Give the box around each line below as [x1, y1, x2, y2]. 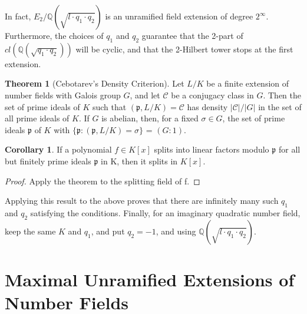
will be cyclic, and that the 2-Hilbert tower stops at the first [75, 42, 293, 55]
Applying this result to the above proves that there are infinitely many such [5, 194, 279, 207]
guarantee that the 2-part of [141, 29, 243, 41]
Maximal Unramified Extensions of [5, 267, 295, 291]
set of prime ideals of [5, 100, 80, 113]
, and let [130, 88, 160, 101]
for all [278, 143, 301, 156]
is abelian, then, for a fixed [101, 112, 199, 124]
